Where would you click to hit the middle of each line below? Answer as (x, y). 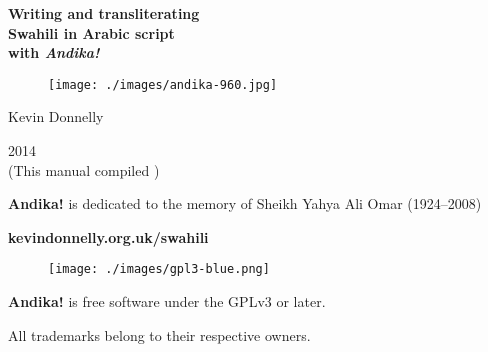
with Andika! (54, 52)
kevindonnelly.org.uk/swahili (108, 236)
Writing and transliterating (104, 13)
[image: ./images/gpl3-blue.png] (159, 269)
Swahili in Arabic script (91, 32)
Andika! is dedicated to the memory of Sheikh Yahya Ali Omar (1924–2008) (245, 203)
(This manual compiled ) (84, 169)
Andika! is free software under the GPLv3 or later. (167, 301)
